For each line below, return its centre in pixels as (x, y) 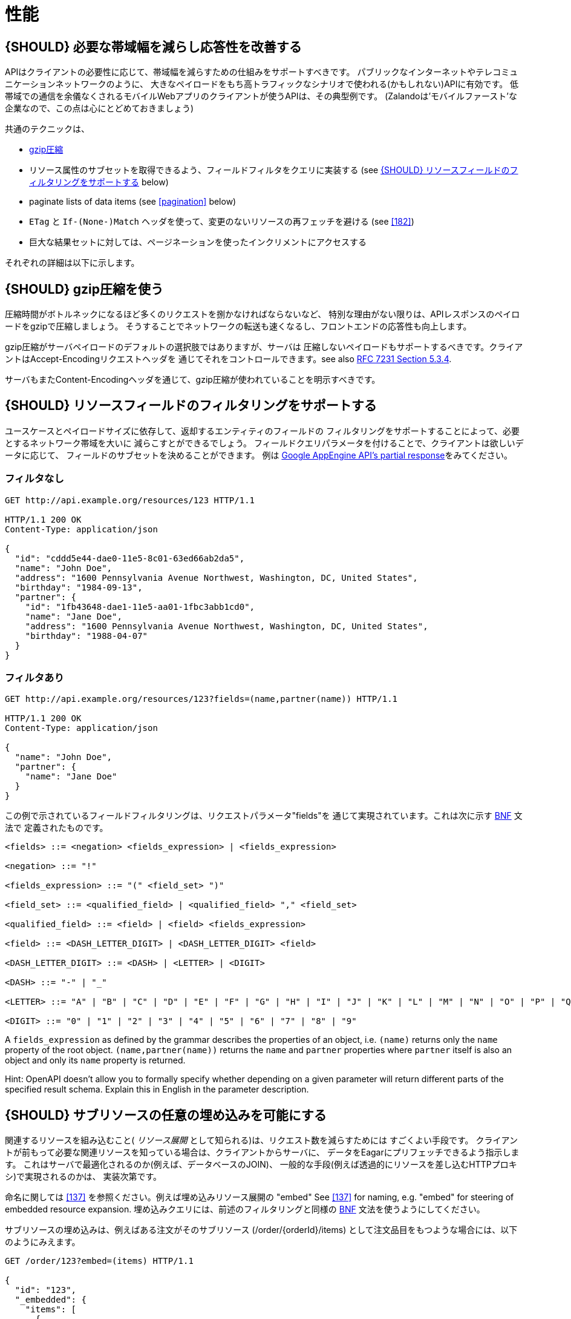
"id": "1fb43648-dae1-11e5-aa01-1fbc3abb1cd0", (140, 607)
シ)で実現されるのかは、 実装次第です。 (83, 1177)
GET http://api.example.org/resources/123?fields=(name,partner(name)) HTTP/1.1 (201, 699)
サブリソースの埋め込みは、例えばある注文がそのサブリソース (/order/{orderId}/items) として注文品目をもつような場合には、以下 (261, 1230)
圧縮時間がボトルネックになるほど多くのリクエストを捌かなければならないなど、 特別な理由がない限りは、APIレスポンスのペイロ (263, 314)
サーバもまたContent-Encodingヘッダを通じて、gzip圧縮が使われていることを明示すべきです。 (193, 380)
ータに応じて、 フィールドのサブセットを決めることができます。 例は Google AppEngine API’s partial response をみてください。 (259, 455)
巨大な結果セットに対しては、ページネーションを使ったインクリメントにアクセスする (198, 242)
